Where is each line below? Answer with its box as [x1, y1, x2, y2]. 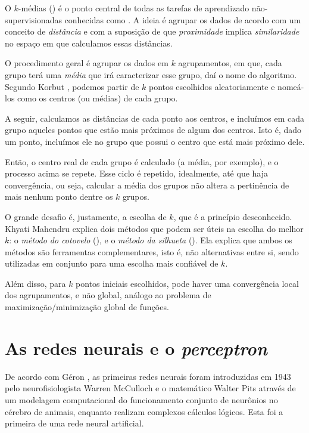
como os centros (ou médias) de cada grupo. [17, 92, 178, 104]
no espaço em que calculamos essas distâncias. [5, 36, 173, 49]
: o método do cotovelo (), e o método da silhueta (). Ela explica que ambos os [9, 234, 292, 246]
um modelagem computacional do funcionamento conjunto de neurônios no [5, 393, 278, 406]
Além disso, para [5, 277, 66, 289]
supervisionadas [5, 13, 62, 26]
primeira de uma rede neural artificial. [5, 417, 144, 429]
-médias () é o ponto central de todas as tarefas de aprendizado [18, 2, 249, 14]
